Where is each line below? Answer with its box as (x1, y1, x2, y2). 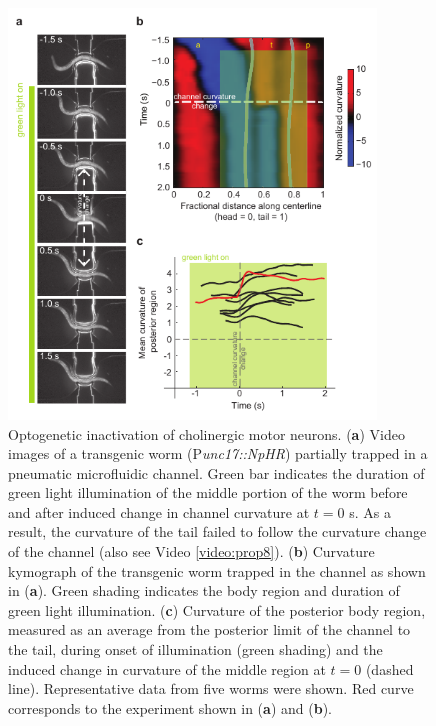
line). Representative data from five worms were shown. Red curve (8, 678, 414, 699)
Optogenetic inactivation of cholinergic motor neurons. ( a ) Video (8, 423, 405, 444)
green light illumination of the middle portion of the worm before (8, 482, 408, 503)
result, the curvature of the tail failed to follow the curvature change (8, 521, 427, 542)
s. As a (349, 501, 391, 522)
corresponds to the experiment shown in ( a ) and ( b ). (8, 697, 332, 718)
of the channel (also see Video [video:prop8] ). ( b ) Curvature (8, 541, 375, 562)
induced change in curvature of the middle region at (8, 658, 326, 679)
